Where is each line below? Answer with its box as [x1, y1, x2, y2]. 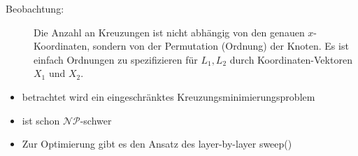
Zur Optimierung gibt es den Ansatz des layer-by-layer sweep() [22, 136, 292, 151]
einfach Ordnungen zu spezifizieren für [34, 52, 198, 66]
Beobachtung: [6, 1, 64, 15]
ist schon [22, 113, 60, 127]
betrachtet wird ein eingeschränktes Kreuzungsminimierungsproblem [22, 89, 315, 104]
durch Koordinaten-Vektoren [229, 52, 352, 66]
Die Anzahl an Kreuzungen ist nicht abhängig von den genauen [34, 24, 305, 39]
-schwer [80, 113, 112, 127]
